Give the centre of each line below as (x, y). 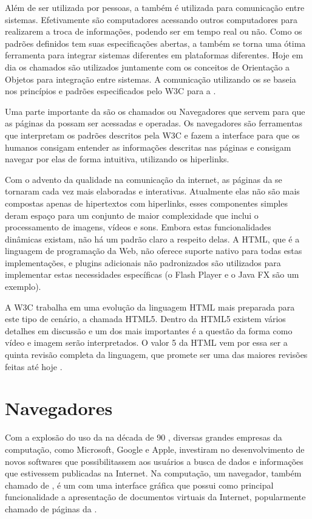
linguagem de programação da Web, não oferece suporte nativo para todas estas (154, 251)
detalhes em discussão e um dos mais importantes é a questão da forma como (149, 330)
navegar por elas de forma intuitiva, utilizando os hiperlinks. (117, 159)
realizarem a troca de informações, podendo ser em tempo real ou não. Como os (154, 31)
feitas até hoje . (34, 366)
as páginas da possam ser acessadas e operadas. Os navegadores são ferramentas (154, 123)
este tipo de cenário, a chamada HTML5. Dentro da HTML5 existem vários (145, 319)
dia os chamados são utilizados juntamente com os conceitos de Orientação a (148, 67)
